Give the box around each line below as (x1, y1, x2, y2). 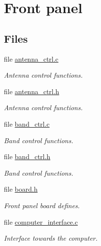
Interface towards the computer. (4, 233, 98, 243)
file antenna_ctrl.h (4, 86, 59, 96)
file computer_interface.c (4, 216, 78, 227)
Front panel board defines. (4, 200, 80, 210)
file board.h (4, 184, 38, 194)
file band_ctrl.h (4, 151, 51, 162)
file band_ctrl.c (4, 118, 50, 129)
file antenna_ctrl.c (4, 53, 58, 64)
